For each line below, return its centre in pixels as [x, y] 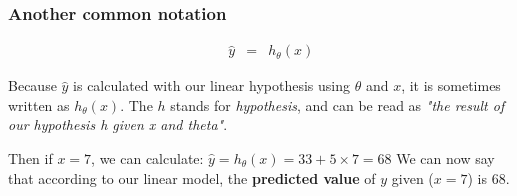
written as [39, 104]
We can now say [445, 158]
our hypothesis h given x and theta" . [118, 124]
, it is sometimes [451, 85]
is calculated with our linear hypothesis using [211, 85]
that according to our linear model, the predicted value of [192, 177]
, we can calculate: [147, 158]
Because [32, 85]
